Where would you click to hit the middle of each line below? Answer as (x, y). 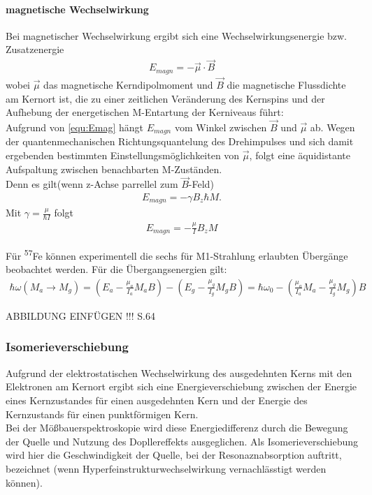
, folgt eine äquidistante (300, 155)
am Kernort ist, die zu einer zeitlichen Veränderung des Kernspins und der (165, 98)
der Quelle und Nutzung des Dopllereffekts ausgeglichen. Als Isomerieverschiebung (182, 441)
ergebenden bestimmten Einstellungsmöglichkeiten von (123, 155)
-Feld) (201, 184)
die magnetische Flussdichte (286, 84)
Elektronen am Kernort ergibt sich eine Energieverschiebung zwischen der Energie (181, 386)
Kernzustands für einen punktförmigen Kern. (102, 414)
